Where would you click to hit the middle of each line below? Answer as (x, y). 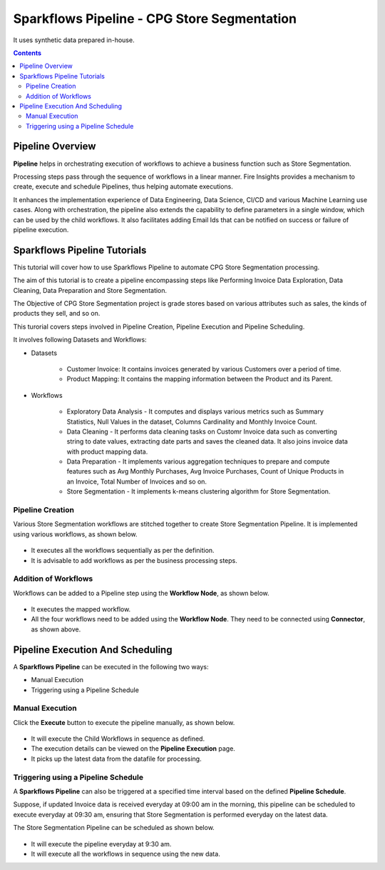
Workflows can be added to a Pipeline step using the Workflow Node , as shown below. (142, 593)
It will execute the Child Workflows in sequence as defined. (118, 739)
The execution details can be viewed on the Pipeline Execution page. (133, 749)
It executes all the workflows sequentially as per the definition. (123, 551)
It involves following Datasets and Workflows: (80, 340)
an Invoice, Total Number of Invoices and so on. (137, 481)
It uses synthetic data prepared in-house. (74, 40)
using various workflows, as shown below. (76, 534)
